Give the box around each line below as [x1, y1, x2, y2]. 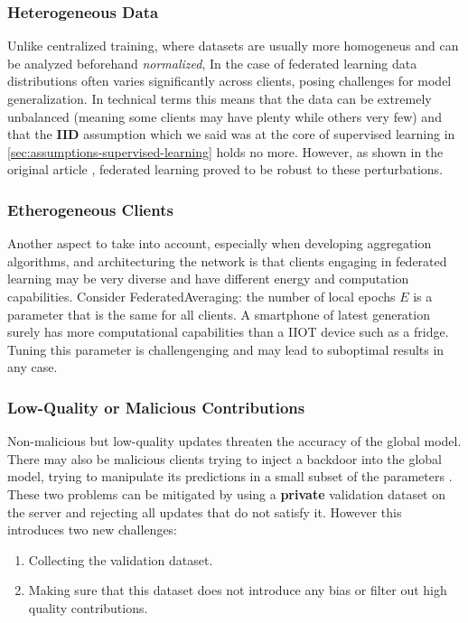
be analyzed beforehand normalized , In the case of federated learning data [7, 53, 417, 72]
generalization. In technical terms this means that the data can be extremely [7, 89, 432, 107]
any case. [7, 358, 58, 377]
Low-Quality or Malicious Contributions [7, 395, 305, 418]
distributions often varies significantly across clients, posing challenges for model [7, 71, 452, 90]
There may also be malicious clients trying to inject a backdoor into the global [7, 449, 442, 468]
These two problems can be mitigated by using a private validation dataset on [7, 484, 446, 503]
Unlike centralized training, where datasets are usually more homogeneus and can [7, 36, 459, 55]
